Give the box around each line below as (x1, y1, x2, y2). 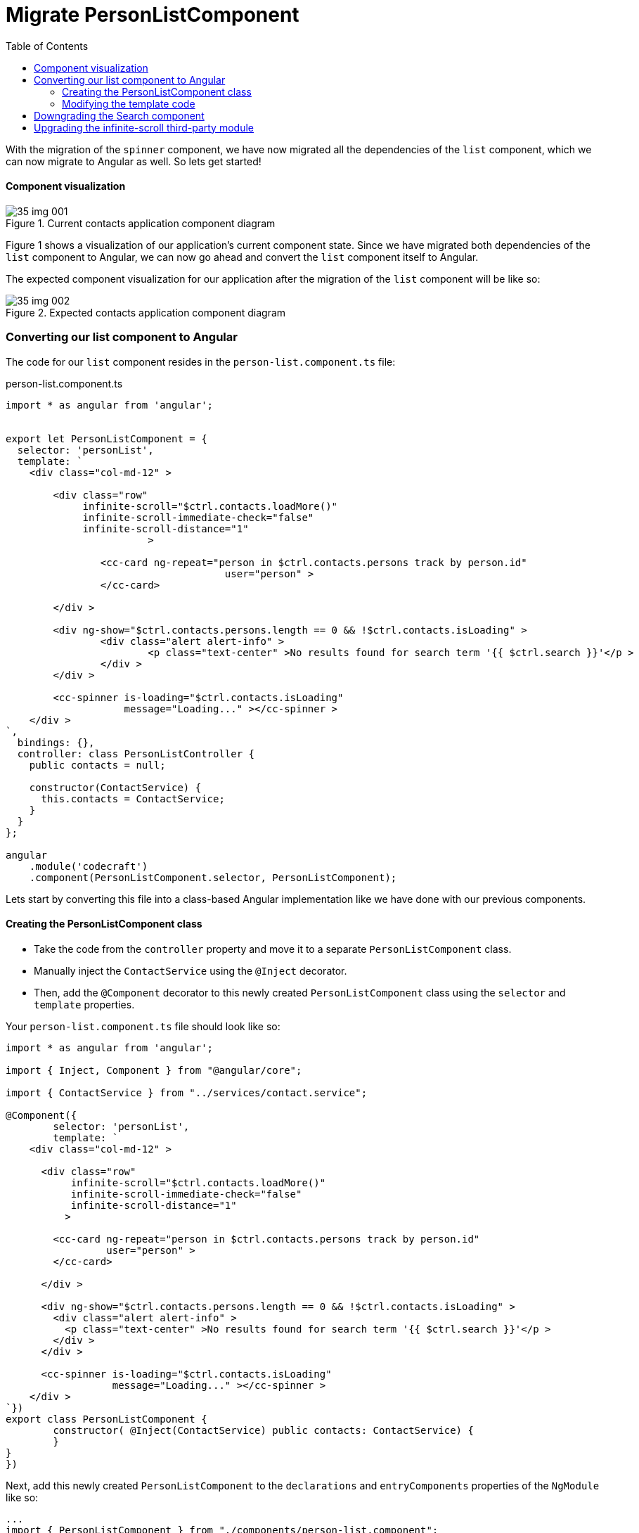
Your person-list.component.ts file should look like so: (6, 1020, 280, 1032)
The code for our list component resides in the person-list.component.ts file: (6, 355, 396, 368)
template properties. (34, 998, 135, 1011)
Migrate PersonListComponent (6, 3, 299, 27)
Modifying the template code (62, 97, 195, 110)
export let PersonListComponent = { (6, 432, 207, 444)
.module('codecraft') (29, 860, 148, 872)
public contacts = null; (29, 759, 166, 771)
